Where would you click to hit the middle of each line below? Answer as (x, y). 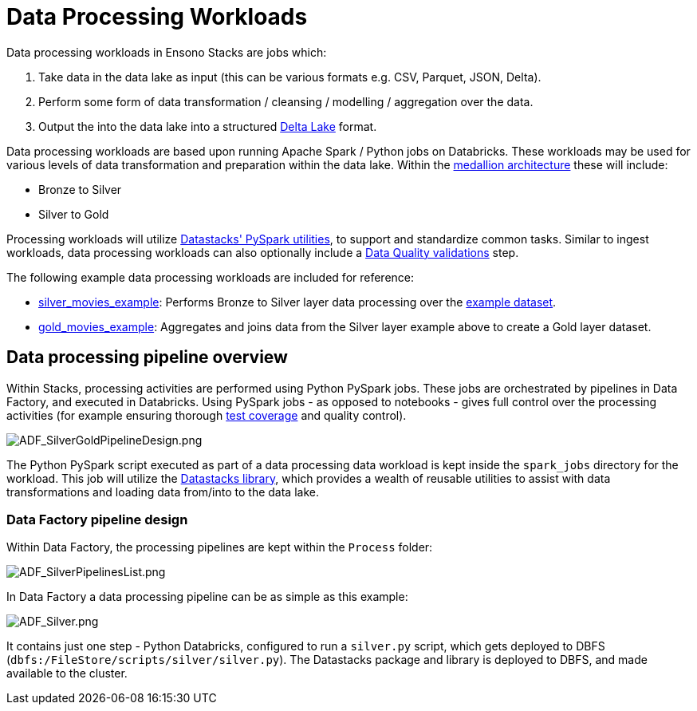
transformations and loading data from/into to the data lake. (163, 492)
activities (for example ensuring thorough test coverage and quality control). (207, 415)
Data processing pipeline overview (147, 357)
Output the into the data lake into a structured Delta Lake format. (208, 126)
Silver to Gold (74, 214)
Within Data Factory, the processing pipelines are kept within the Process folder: (220, 547)
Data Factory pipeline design (97, 519)
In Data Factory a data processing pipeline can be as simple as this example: (207, 597)
